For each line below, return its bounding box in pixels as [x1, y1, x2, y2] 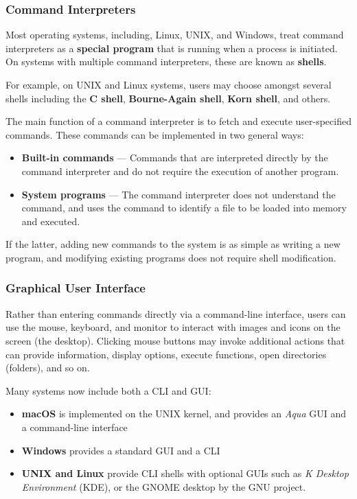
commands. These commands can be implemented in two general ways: [5, 127, 304, 141]
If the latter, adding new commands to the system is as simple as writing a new [5, 237, 341, 251]
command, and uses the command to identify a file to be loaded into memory [21, 200, 347, 215]
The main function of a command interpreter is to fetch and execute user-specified [5, 114, 352, 128]
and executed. [21, 213, 80, 228]
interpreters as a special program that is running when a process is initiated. [5, 40, 338, 55]
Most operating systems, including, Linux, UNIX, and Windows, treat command [5, 27, 344, 42]
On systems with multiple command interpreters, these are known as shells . [5, 54, 327, 69]
